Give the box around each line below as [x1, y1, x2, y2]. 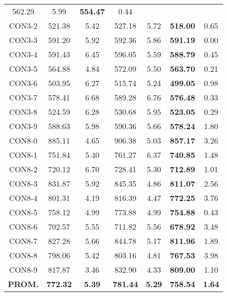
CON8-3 [9, 178, 38, 189]
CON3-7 [9, 92, 38, 103]
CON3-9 [9, 120, 38, 132]
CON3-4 [9, 49, 38, 60]
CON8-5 [9, 206, 38, 218]
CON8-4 [9, 192, 38, 203]
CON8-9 [9, 264, 38, 275]
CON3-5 [9, 63, 38, 74]
